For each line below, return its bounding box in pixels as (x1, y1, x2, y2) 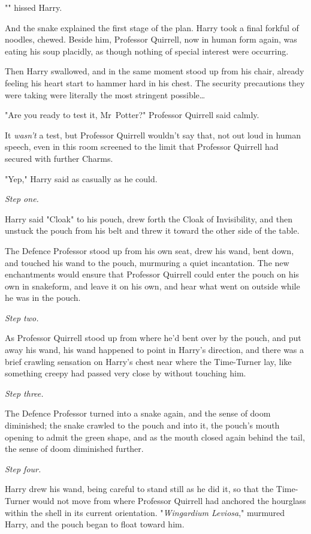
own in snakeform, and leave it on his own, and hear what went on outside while (5, 279, 300, 292)
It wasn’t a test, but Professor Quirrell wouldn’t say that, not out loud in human (5, 128, 301, 141)
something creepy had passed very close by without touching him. (5, 367, 246, 379)
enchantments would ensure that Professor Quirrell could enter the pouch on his (5, 268, 299, 280)
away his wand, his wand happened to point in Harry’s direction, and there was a (5, 343, 304, 356)
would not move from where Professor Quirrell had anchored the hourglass (32, 494, 306, 506)
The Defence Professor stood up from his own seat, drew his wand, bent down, (5, 244, 294, 257)
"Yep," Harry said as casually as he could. (5, 172, 158, 185)
